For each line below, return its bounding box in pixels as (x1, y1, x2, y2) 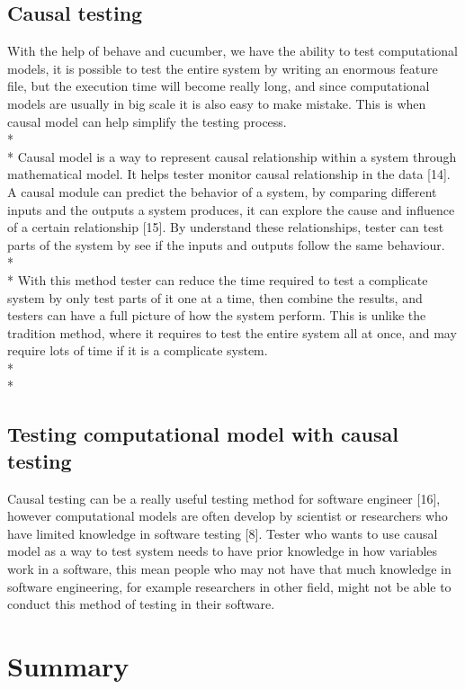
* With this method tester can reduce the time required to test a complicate (7, 270, 428, 289)
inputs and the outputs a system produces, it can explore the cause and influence (7, 200, 455, 219)
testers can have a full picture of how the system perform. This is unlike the (7, 306, 426, 325)
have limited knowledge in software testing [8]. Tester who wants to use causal (7, 523, 438, 542)
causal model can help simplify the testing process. (7, 112, 287, 130)
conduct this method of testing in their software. (7, 595, 275, 613)
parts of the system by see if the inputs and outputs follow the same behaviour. (7, 235, 445, 254)
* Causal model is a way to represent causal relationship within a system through (7, 147, 457, 166)
